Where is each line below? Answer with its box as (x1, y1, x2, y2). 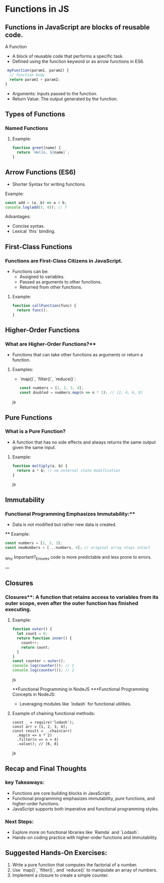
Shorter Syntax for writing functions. (12, 181, 86, 187)
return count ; (21, 645, 50, 650)
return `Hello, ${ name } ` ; (17, 150, 70, 155)
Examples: (12, 367, 33, 372)
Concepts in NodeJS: (12, 691, 55, 697)
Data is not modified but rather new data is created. (12, 522, 117, 528)
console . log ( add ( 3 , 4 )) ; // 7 (5, 205, 67, 210)
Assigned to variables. (19, 274, 65, 280)
